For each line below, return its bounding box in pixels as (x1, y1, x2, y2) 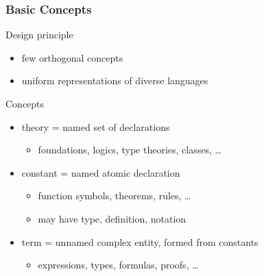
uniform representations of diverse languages (21, 73, 208, 88)
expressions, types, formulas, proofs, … (38, 258, 199, 272)
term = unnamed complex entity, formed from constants (21, 234, 259, 249)
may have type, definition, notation (38, 211, 187, 225)
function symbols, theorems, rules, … (38, 188, 191, 203)
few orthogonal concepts (21, 50, 123, 64)
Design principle (5, 27, 73, 42)
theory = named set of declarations (21, 119, 170, 134)
